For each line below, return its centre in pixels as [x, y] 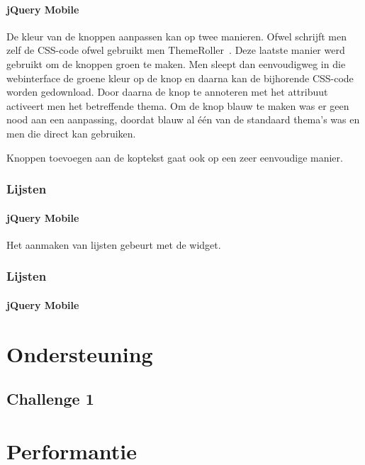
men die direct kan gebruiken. [71, 133]
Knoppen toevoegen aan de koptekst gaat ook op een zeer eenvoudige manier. [175, 157]
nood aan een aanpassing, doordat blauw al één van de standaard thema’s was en [183, 119]
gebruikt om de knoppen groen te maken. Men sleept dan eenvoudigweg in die [176, 63]
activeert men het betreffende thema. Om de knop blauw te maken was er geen [178, 105]
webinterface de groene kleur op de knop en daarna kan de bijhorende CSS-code [180, 78]
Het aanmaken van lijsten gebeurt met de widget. [114, 244]
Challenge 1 [50, 399]
